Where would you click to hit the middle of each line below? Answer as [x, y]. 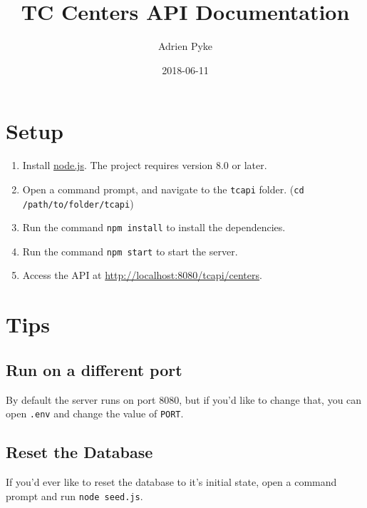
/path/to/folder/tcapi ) [78, 203]
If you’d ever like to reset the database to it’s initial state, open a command [171, 482]
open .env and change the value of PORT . [95, 413]
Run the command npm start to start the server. [130, 251]
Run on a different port [94, 369]
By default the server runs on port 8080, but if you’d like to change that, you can [184, 399]
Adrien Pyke [185, 46]
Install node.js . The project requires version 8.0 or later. [145, 165]
